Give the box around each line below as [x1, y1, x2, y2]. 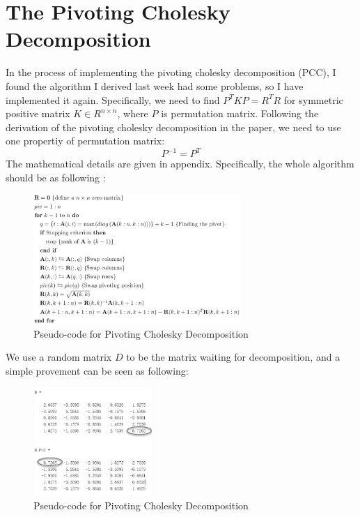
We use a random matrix [6, 350, 112, 364]
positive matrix [6, 106, 70, 121]
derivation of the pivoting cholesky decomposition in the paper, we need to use [6, 119, 341, 134]
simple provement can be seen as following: [6, 363, 189, 377]
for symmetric [283, 92, 343, 107]
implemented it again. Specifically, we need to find [6, 92, 220, 107]
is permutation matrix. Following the [161, 106, 319, 121]
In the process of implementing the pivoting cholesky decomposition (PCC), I [6, 65, 336, 80]
